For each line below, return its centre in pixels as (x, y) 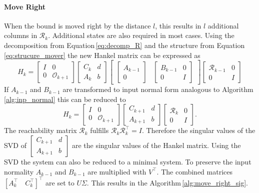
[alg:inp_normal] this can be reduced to (65, 99)
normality (19, 171)
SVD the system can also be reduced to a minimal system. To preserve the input (128, 161)
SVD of (15, 145)
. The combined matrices (194, 171)
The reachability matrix (40, 130)
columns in (21, 35)
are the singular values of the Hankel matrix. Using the (156, 145)
